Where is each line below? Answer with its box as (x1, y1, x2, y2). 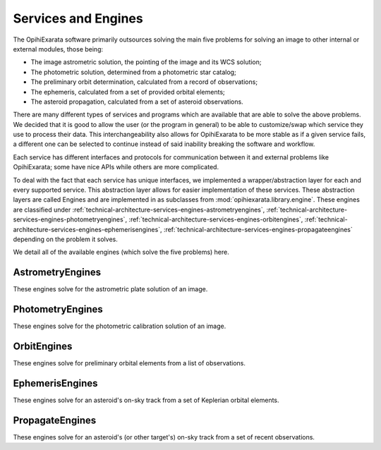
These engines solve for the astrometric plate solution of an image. (13, 285, 208, 293)
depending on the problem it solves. (13, 235, 118, 243)
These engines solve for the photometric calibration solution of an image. (13, 322, 226, 331)
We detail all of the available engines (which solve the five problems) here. (13, 248, 229, 257)
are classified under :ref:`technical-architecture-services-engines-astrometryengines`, (13, 205, 265, 214)
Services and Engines (13, 11, 144, 26)
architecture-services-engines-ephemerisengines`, (13, 225, 162, 233)
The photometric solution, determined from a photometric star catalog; (30, 68, 236, 76)
